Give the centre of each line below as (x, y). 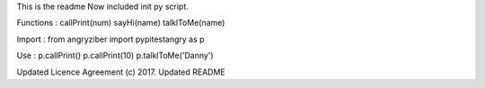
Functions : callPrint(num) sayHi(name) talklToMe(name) (121, 23)
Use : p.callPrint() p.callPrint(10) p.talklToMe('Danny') (115, 56)
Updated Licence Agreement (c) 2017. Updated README (121, 72)
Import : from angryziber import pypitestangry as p (111, 39)
